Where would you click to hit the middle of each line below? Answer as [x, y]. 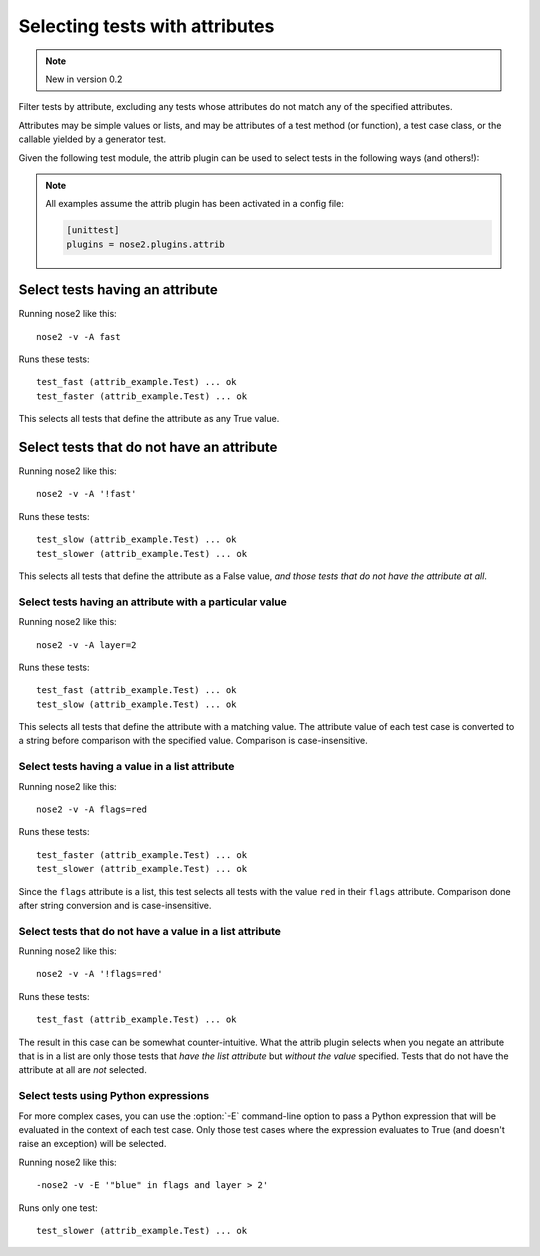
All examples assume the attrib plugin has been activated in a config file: [194, 204]
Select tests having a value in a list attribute [126, 767]
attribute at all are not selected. [82, 1070]
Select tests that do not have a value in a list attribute [150, 931]
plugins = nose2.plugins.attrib [145, 244]
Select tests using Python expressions [114, 1096]
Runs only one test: [58, 1207]
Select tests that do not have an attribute [148, 446]
